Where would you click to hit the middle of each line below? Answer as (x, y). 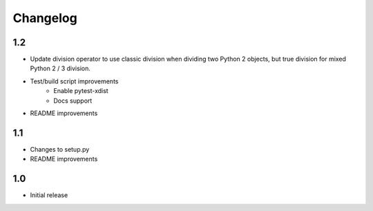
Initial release (49, 195)
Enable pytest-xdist (81, 91)
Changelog (45, 18)
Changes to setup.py (60, 149)
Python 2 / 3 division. (60, 68)
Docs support (73, 101)
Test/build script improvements (74, 81)
